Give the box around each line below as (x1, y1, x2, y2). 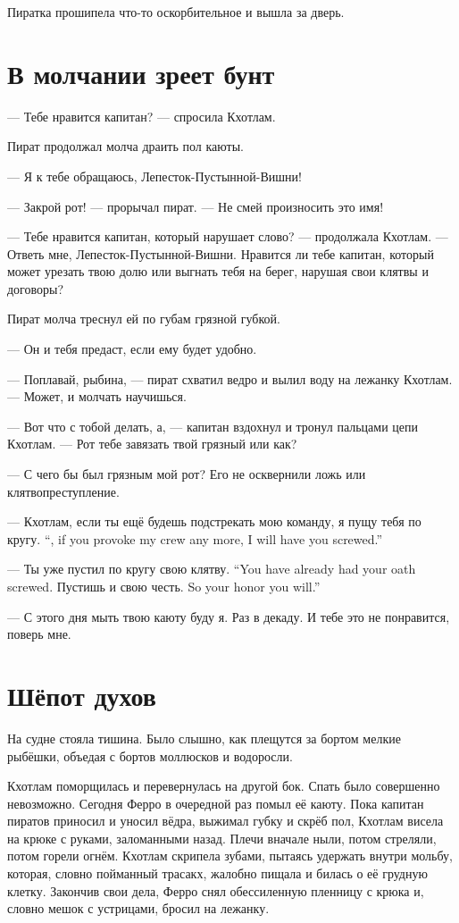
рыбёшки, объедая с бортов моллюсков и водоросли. (7, 746, 293, 765)
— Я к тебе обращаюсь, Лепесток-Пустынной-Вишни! (7, 166, 302, 185)
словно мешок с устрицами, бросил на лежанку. (7, 899, 270, 918)
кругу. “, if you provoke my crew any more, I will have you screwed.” (7, 529, 383, 548)
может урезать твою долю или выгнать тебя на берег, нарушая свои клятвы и (7, 262, 429, 281)
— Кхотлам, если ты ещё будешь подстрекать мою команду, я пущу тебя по (7, 512, 421, 531)
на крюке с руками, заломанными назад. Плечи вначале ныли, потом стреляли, (7, 828, 437, 847)
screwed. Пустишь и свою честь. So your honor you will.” (7, 577, 321, 595)
